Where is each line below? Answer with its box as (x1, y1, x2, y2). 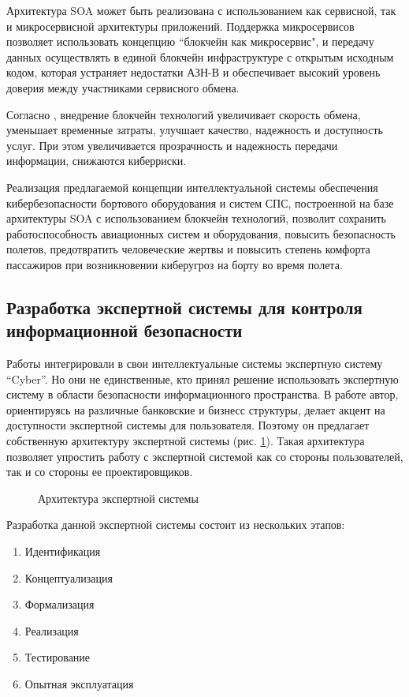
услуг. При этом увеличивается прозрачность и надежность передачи (6, 137, 338, 153)
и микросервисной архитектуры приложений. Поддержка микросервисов (6, 17, 355, 34)
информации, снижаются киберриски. (6, 152, 187, 169)
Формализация (24, 596, 95, 613)
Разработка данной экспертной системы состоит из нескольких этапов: (6, 516, 345, 533)
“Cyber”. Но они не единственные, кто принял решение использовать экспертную (6, 370, 399, 387)
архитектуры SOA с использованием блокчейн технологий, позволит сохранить (6, 210, 386, 227)
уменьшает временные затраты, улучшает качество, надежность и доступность (6, 122, 383, 138)
